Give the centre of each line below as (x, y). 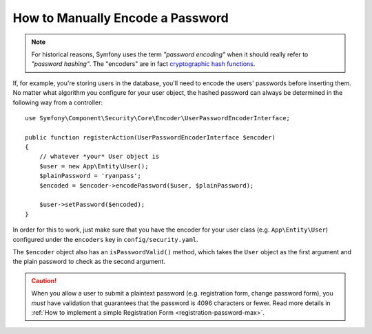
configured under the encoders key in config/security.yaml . (105, 239)
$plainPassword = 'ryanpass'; (90, 176)
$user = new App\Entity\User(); (94, 166)
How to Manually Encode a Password (121, 18)
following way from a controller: (58, 102)
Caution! (44, 280)
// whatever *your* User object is (99, 157)
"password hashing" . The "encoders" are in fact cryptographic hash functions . (143, 64)
